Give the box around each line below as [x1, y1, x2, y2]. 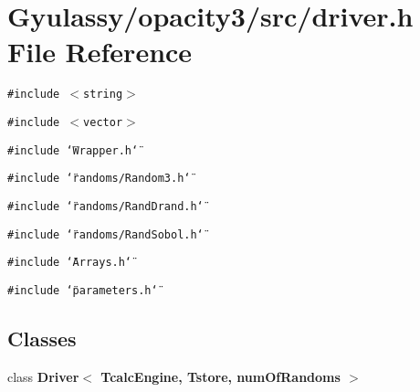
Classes [7, 323, 77, 352]
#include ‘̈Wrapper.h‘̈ [7, 143, 139, 157]
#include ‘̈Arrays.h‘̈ [7, 256, 132, 270]
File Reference [7, 33, 193, 70]
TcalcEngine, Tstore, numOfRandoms [100, 366, 341, 386]
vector [83, 115, 123, 129]
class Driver [7, 366, 79, 386]
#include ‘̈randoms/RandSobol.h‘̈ [7, 228, 204, 241]
